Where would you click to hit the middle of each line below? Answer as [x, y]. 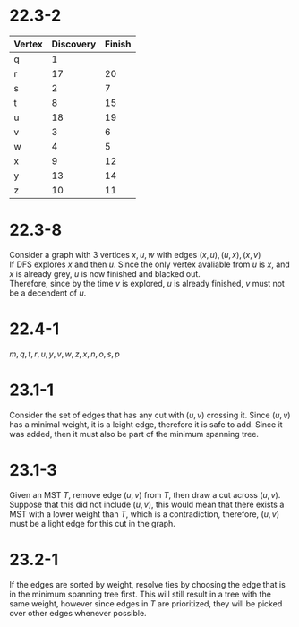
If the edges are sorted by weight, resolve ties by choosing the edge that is [148, 584]
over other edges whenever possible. [78, 613]
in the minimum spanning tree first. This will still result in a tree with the [140, 594]
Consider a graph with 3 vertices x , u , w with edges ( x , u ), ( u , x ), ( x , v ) [135, 254]
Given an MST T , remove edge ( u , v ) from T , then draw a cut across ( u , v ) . [145, 494]
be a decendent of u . [48, 293]
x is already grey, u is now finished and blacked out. [105, 273]
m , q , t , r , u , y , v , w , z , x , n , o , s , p [64, 354]
